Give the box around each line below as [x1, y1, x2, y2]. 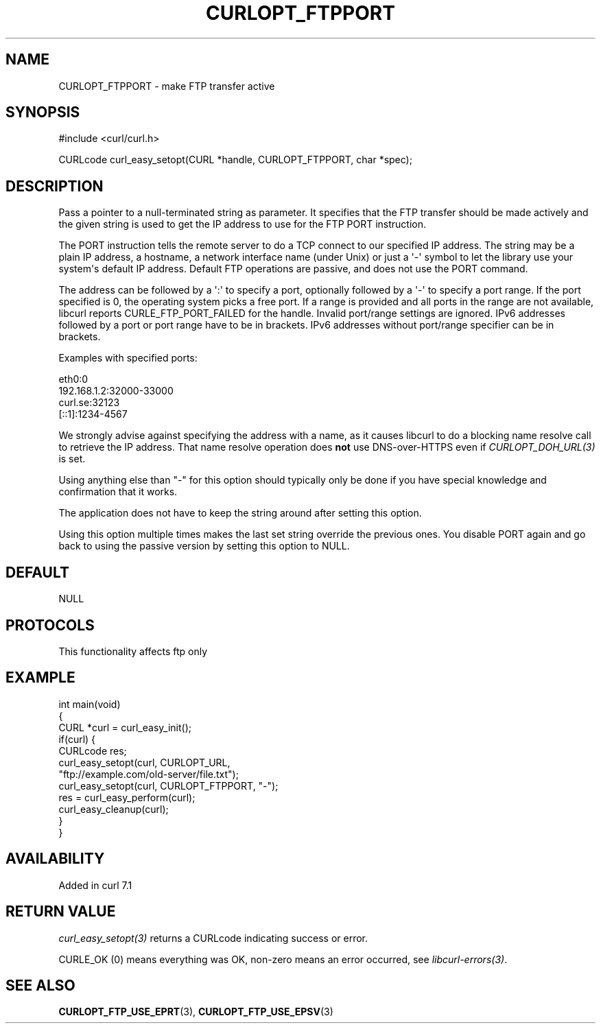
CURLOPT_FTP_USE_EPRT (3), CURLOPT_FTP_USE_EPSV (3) [58, 1006, 333, 1018]
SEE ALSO [5, 976, 75, 994]
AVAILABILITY [5, 850, 105, 868]
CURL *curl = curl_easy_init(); [58, 721, 191, 733]
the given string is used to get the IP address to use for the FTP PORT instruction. [58, 218, 427, 230]
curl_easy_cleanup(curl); [58, 803, 169, 815]
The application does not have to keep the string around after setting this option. [58, 507, 422, 519]
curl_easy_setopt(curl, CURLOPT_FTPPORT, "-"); [58, 779, 279, 792]
